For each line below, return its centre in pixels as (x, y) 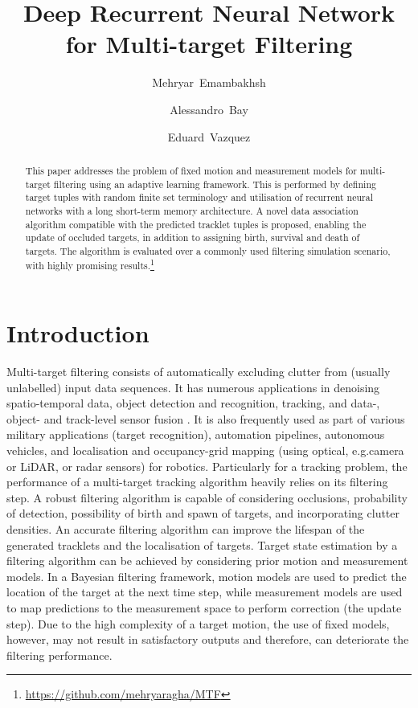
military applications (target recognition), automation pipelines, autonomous (196, 434)
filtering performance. (59, 655)
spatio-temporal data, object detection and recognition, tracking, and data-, (193, 403)
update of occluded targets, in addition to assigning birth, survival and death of (193, 237)
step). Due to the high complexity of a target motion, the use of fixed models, (198, 623)
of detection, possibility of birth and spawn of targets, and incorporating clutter (203, 513)
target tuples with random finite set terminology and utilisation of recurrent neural (199, 197)
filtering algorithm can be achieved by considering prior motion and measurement (207, 561)
